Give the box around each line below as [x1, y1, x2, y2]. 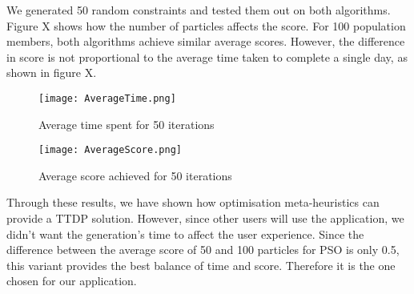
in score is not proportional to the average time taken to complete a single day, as [6, 48, 408, 65]
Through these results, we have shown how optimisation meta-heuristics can [6, 194, 380, 211]
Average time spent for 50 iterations [38, 115, 215, 132]
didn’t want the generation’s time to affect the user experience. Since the [6, 225, 364, 242]
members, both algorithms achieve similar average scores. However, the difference [6, 33, 405, 50]
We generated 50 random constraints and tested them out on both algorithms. [6, 2, 391, 18]
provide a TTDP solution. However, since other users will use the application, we [6, 210, 404, 227]
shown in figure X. [6, 64, 97, 81]
